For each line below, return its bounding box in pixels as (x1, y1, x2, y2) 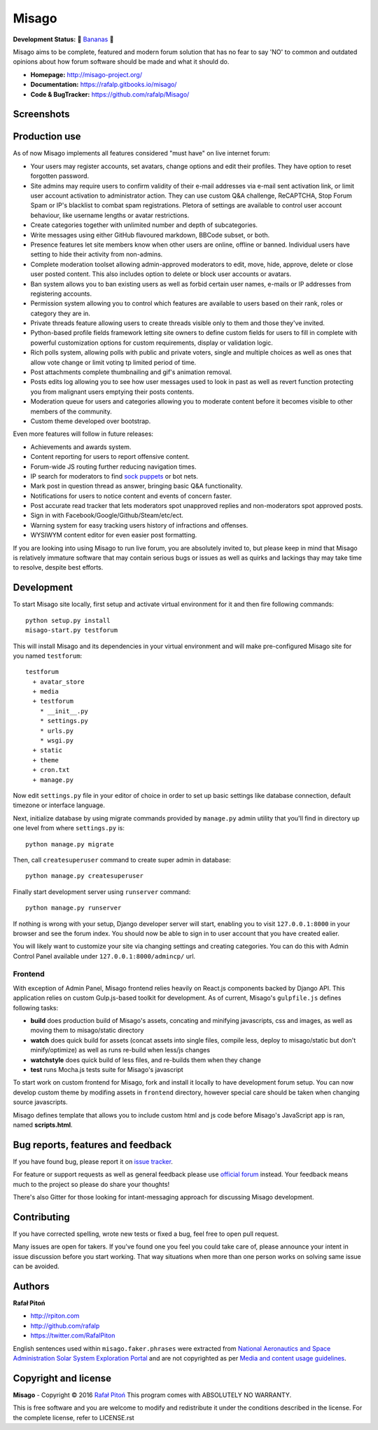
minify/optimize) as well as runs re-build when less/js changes (30, 1046, 210, 1054)
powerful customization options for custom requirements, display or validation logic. (30, 338, 273, 347)
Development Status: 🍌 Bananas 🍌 (13, 35, 114, 43)
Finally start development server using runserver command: (13, 887, 191, 896)
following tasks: (13, 1003, 59, 1012)
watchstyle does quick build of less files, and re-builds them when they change (30, 1055, 262, 1064)
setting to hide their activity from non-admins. (30, 250, 163, 259)
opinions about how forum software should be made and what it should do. (13, 57, 230, 66)
